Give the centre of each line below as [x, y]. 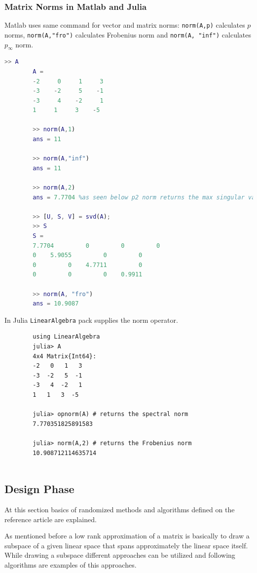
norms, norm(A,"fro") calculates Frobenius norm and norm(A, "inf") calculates [128, 34]
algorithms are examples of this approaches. [71, 564]
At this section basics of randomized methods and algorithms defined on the [120, 509]
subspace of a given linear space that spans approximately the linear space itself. [126, 545]
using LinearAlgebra [66, 337]
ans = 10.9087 [56, 304]
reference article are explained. [51, 519]
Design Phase [39, 489]
